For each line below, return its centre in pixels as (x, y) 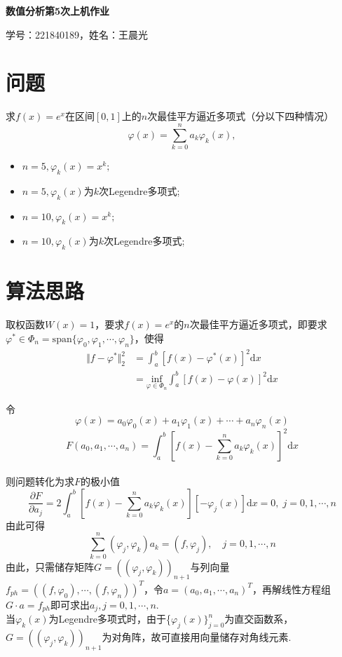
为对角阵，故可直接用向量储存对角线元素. (197, 637)
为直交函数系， (259, 619)
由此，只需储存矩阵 (50, 566)
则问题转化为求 (40, 481)
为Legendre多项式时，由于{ (110, 619)
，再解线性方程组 (291, 589)
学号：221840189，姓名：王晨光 (77, 34)
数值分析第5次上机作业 (58, 11)
